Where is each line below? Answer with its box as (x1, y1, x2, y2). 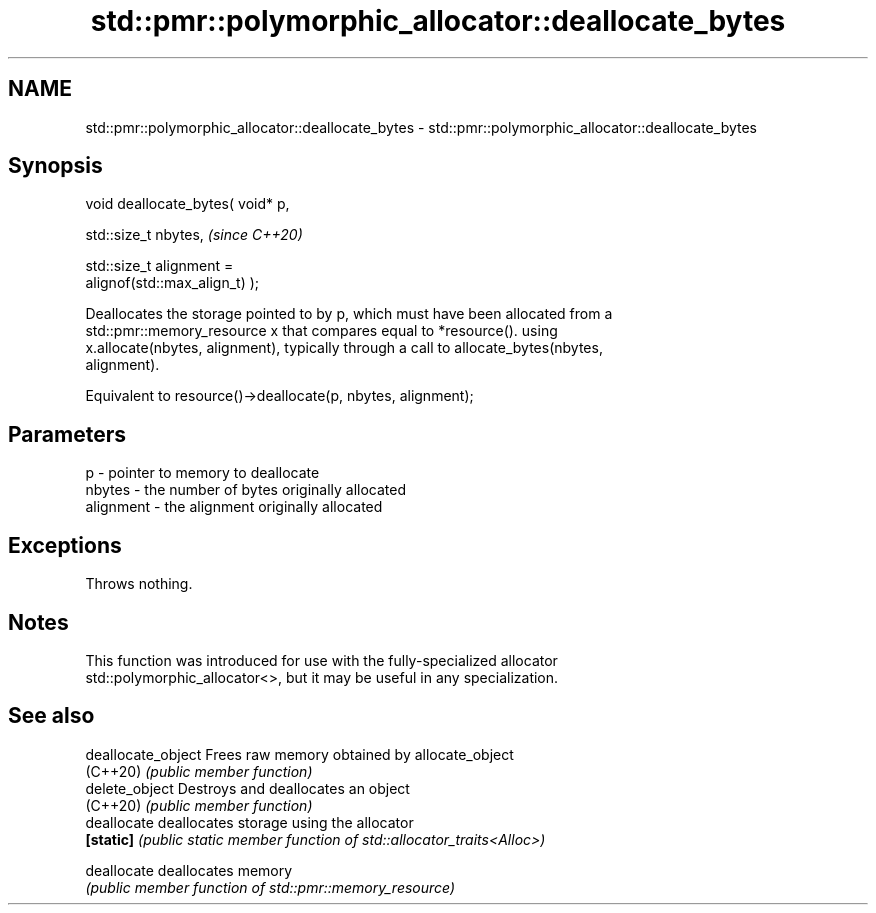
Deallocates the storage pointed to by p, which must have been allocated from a (85, 305, 613, 323)
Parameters (8, 421, 126, 447)
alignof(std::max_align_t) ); (85, 274, 260, 292)
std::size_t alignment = (85, 257, 234, 275)
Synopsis (8, 153, 103, 179)
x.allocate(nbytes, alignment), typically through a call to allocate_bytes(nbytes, (85, 339, 603, 357)
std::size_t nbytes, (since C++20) (85, 226, 303, 244)
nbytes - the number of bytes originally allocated (85, 481, 407, 499)
